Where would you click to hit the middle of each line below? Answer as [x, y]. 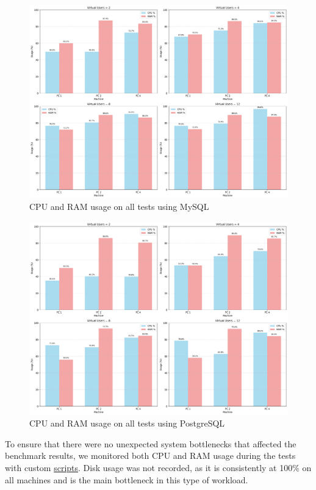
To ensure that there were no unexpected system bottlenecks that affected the [151, 443]
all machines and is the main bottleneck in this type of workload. [127, 479]
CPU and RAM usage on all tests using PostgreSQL [127, 423]
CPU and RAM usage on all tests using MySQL [119, 207]
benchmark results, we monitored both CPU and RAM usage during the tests [150, 456]
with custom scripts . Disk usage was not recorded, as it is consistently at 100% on [158, 468]
